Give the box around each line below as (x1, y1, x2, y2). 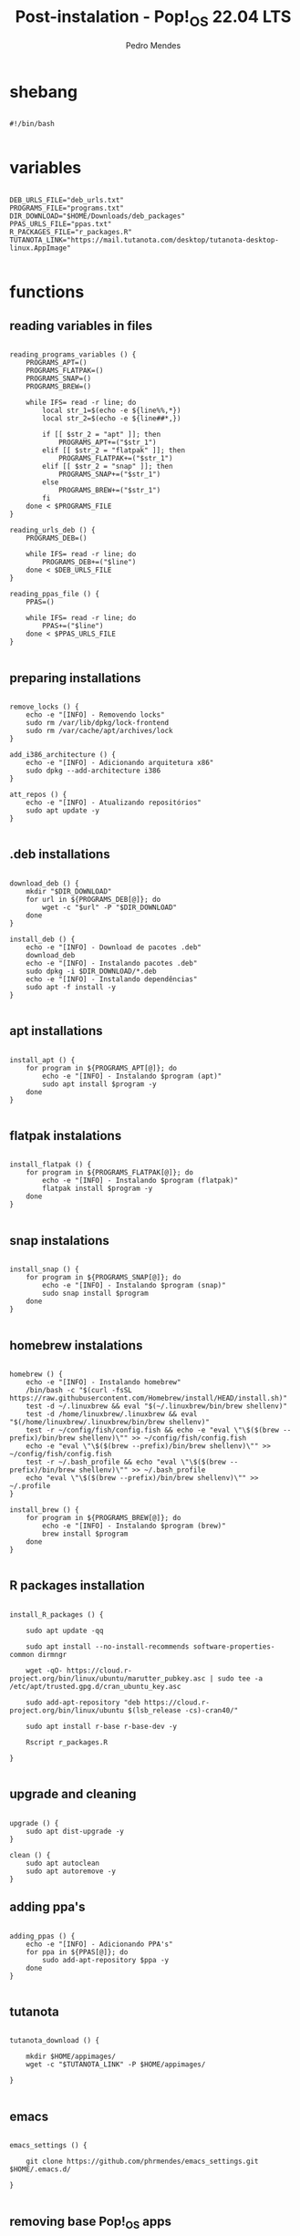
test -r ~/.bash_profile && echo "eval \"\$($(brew (26, 1457, 226, 1467)
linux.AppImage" (9, 243, 71, 253)
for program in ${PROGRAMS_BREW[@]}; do (26, 1514, 181, 1523)
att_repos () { (9, 791, 67, 800)
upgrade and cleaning (9, 1786, 137, 1802)
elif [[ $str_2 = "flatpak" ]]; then (42, 446, 185, 455)
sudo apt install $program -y (42, 1079, 157, 1089)
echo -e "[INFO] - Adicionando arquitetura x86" (26, 759, 214, 768)
